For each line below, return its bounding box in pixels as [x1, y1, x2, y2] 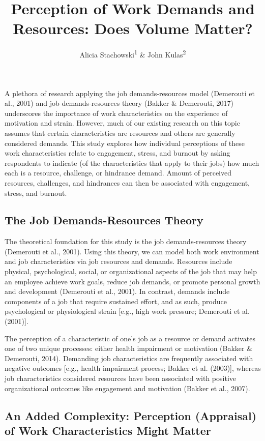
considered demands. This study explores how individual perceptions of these [5, 137, 245, 148]
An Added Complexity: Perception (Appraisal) [5, 407, 257, 423]
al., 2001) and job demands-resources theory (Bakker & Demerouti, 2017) [5, 98, 233, 108]
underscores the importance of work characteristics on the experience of [5, 107, 228, 118]
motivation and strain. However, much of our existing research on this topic [5, 117, 240, 128]
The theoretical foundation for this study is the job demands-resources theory [5, 236, 247, 247]
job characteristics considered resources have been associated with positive [5, 373, 236, 384]
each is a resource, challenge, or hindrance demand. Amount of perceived [5, 167, 231, 178]
